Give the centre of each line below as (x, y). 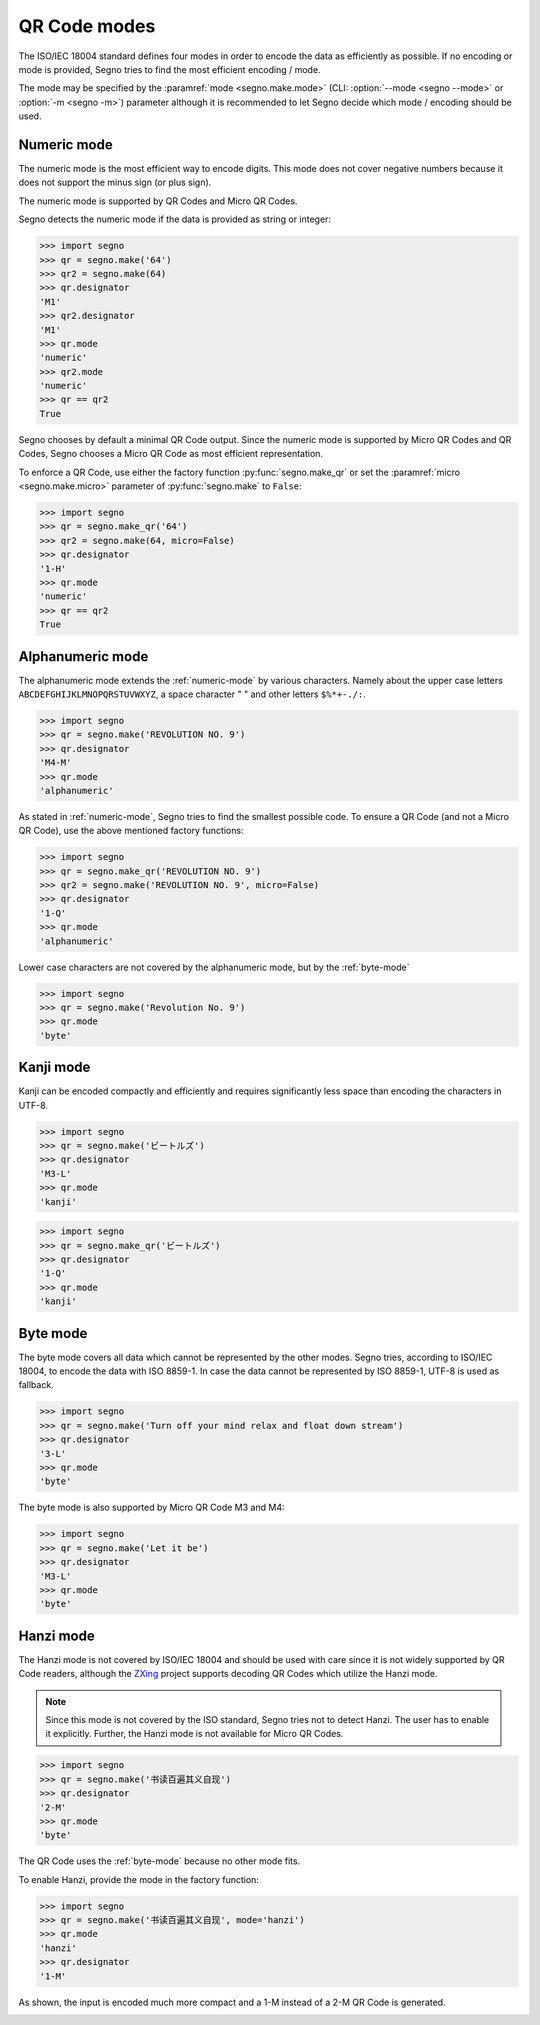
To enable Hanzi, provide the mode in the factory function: (139, 1879)
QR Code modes (87, 26)
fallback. (36, 1385)
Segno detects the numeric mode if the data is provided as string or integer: (175, 219)
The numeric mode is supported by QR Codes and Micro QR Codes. (158, 201)
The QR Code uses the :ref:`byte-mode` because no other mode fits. (159, 1861)
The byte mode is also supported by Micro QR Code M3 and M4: (151, 1507)
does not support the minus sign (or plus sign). (115, 182)
